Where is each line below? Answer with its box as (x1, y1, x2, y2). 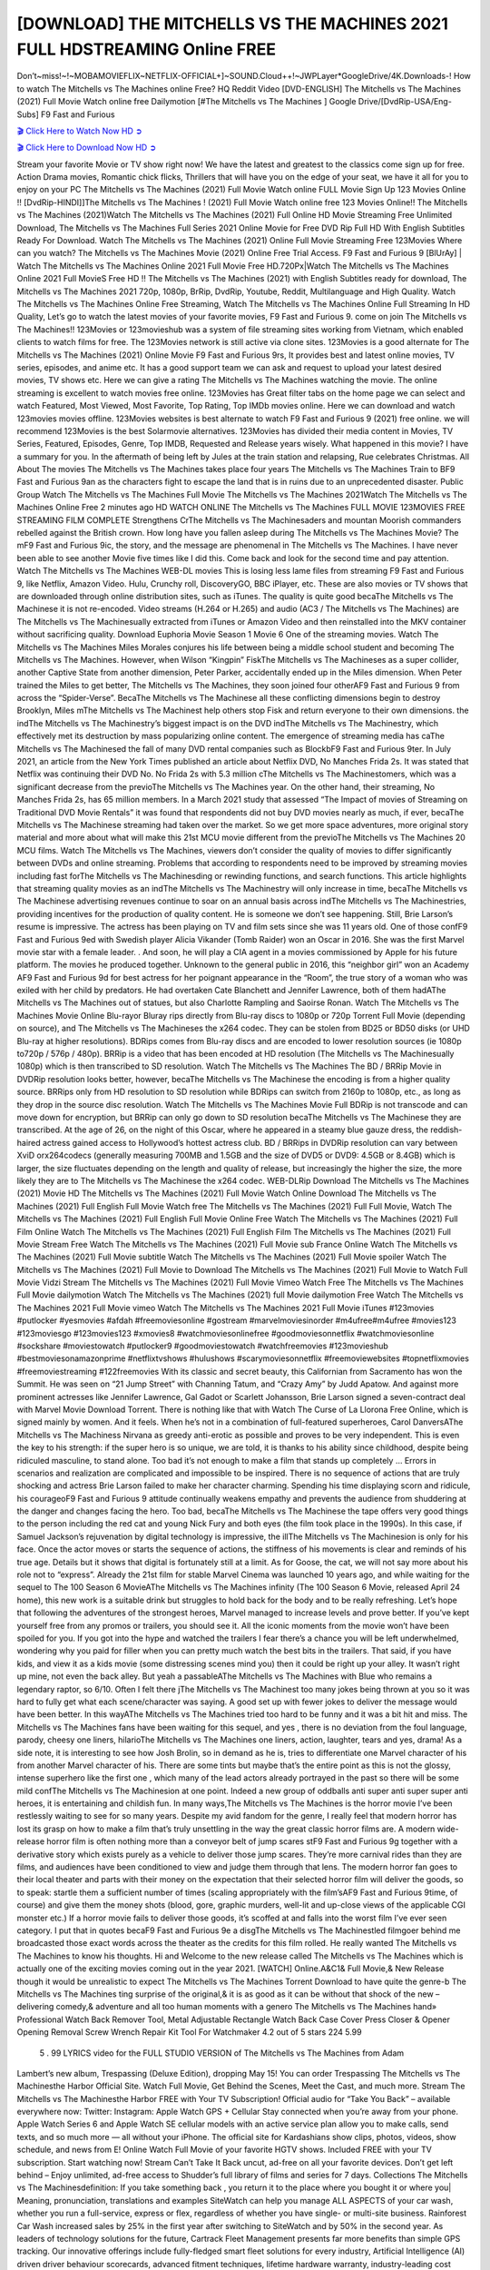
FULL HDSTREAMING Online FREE (16, 39, 277, 59)
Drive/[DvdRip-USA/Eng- (358, 96, 453, 107)
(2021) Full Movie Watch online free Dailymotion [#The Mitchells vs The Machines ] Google (16, 96, 357, 107)
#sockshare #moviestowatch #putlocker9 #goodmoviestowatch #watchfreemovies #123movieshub (16, 1340, 389, 1352)
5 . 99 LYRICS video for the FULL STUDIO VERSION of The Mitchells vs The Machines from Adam (39, 2048, 405, 2058)
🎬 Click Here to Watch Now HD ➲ (16, 125, 142, 136)
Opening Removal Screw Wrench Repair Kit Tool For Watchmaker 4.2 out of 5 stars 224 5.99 (16, 2027, 362, 2038)
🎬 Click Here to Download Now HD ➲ (16, 142, 157, 153)
